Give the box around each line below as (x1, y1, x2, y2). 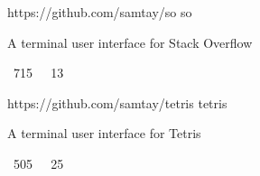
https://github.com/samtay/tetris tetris (7, 93, 227, 112)
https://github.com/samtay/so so (7, 3, 192, 21)
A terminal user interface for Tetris (7, 124, 201, 143)
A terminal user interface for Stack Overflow (7, 32, 253, 51)
